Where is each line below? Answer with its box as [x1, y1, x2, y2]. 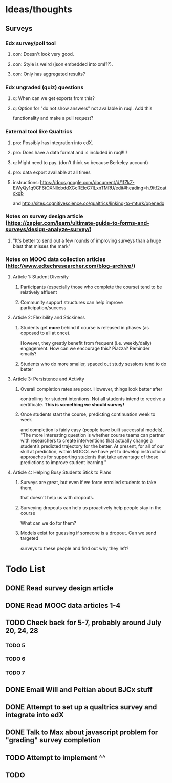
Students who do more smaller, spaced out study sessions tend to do [20, 360, 167, 367]
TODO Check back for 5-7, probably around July [5, 618, 162, 627]
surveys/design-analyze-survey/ [5, 226, 90, 233]
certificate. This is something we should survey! [20, 401, 124, 408]
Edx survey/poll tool [5, 39, 56, 47]
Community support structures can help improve [20, 299, 123, 306]
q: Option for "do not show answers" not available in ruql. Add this [12, 105, 153, 111]
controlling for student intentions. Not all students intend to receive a [20, 396, 165, 402]
